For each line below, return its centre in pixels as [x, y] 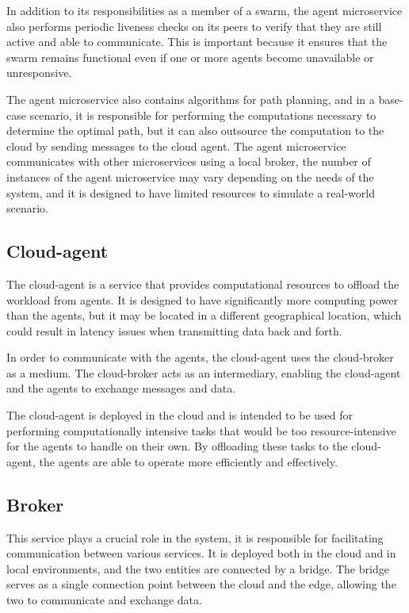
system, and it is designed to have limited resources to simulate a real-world [191, 192]
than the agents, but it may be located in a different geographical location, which [204, 315]
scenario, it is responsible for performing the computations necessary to [203, 115]
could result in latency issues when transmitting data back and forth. [174, 330]
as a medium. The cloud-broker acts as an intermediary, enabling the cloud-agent [204, 372]
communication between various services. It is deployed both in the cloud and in [201, 553]
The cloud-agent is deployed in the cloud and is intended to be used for [180, 415]
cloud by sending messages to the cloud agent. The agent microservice [176, 146]
